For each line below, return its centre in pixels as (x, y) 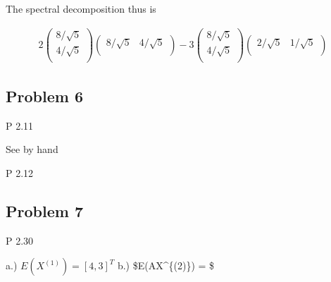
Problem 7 (44, 210)
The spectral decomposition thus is (81, 8)
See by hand (32, 149)
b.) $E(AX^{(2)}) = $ (166, 265)
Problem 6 (44, 96)
